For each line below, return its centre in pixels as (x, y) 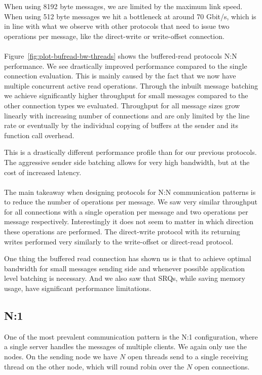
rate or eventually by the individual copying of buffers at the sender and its (121, 125)
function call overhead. (39, 135)
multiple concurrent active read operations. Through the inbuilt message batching (131, 85)
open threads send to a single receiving (188, 357)
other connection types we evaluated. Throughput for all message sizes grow (122, 105)
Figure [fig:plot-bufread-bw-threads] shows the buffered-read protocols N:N (121, 55)
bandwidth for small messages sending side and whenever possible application (125, 268)
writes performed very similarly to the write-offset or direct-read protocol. (119, 241)
